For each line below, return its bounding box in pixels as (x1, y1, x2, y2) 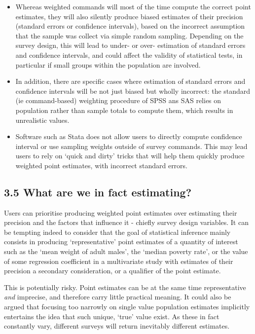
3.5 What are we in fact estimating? (4, 184, 192, 199)
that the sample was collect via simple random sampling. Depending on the (15, 30, 244, 40)
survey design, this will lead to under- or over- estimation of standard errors (15, 40, 246, 50)
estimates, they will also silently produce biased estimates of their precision (15, 11, 243, 21)
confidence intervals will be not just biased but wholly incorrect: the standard (15, 85, 251, 96)
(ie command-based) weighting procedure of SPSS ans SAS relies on (15, 95, 221, 106)
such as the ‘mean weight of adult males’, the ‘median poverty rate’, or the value (4, 246, 248, 257)
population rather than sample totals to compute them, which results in (15, 105, 233, 115)
